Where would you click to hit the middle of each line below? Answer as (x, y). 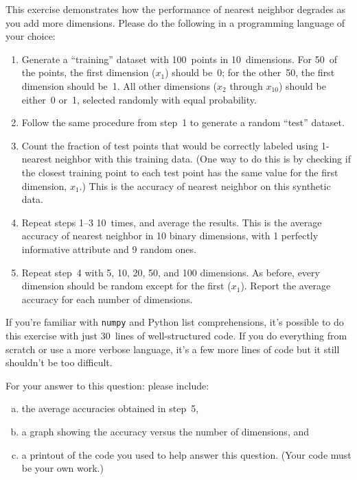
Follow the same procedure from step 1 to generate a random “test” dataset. (183, 122)
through (246, 85)
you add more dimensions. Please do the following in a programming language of (175, 22)
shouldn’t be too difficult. (59, 362)
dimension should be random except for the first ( (126, 286)
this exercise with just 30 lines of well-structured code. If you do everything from (176, 335)
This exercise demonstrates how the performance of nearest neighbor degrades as (176, 9)
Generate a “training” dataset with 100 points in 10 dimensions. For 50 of (180, 59)
